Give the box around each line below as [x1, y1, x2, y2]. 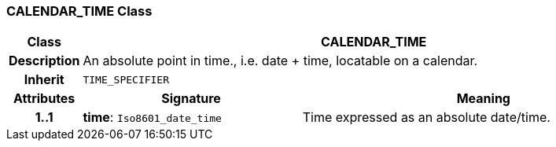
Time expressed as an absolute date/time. [302, 109, 550, 126]
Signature [161, 90, 221, 107]
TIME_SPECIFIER [83, 73, 170, 86]
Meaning [456, 90, 510, 107]
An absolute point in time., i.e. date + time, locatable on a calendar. [83, 53, 478, 69]
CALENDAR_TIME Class [6, 3, 153, 19]
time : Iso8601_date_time [83, 109, 222, 126]
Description [9, 53, 80, 69]
